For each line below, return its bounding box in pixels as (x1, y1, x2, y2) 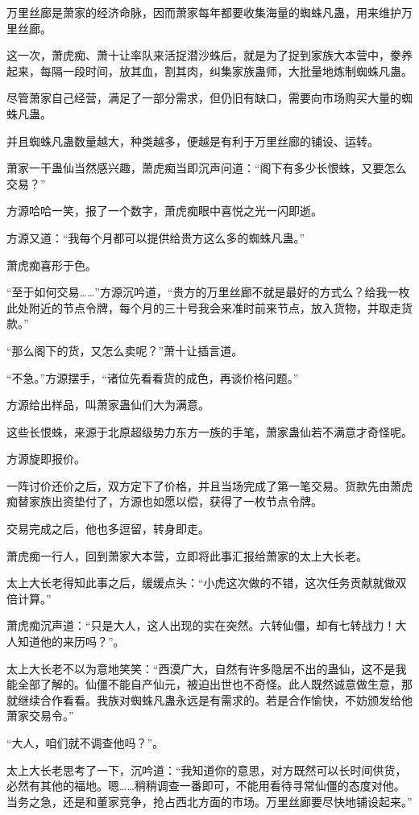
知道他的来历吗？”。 (17, 633, 125, 650)
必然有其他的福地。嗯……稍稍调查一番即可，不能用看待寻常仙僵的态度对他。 (6, 777, 405, 794)
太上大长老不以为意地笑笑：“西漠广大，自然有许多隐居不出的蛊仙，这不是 (6, 660, 396, 676)
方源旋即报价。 (6, 450, 85, 467)
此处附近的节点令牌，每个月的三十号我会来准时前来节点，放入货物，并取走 (6, 299, 401, 316)
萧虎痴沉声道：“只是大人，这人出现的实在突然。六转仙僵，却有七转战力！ (6, 617, 396, 634)
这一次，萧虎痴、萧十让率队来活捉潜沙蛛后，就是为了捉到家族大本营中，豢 (6, 47, 401, 64)
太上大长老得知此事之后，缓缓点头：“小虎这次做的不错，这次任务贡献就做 (6, 574, 396, 591)
